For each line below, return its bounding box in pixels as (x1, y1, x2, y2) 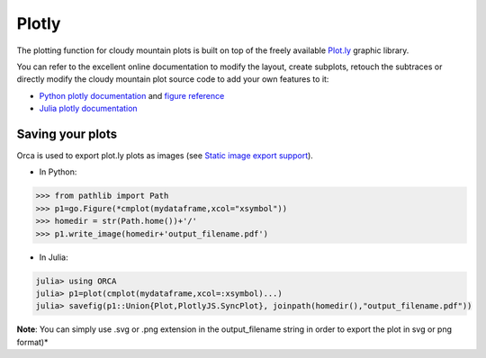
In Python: (39, 166, 77, 177)
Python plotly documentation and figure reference (39, 90, 225, 101)
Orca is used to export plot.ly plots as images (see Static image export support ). (16, 150, 314, 161)
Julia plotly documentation (39, 103, 139, 114)
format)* (16, 336, 49, 347)
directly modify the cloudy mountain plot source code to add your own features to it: (16, 74, 329, 85)
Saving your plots (16, 126, 118, 141)
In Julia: (39, 252, 68, 263)
